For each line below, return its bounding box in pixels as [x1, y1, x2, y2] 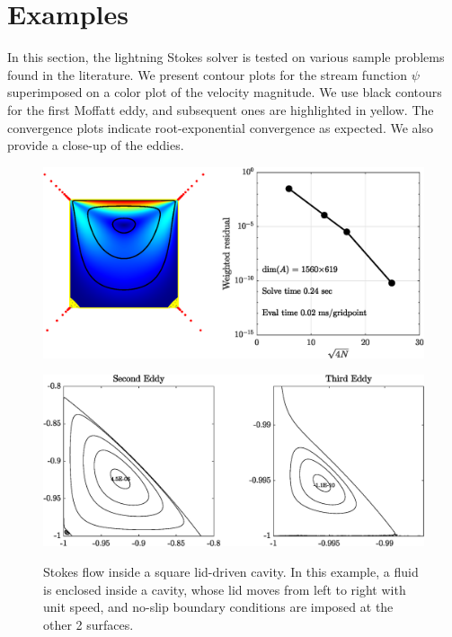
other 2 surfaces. [43, 615, 134, 633]
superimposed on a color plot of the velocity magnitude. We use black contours [7, 83, 442, 102]
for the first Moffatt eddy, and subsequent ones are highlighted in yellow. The [7, 100, 434, 119]
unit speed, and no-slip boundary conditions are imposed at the [43, 597, 394, 616]
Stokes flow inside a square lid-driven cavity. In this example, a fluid [43, 562, 419, 580]
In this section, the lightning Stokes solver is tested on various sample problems [7, 48, 445, 66]
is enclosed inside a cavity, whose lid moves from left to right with [43, 579, 406, 598]
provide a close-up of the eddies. [7, 136, 184, 155]
